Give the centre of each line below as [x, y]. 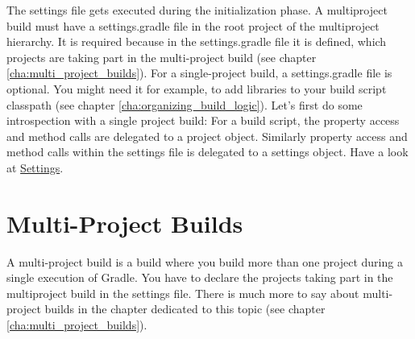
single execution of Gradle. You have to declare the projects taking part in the [200, 277]
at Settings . [35, 167]
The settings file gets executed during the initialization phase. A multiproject [197, 10]
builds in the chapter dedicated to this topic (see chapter [185, 309]
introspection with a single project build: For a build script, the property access [203, 120]
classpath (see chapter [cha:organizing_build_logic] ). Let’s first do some [185, 104]
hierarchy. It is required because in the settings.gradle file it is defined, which [197, 41]
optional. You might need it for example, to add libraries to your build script [197, 88]
